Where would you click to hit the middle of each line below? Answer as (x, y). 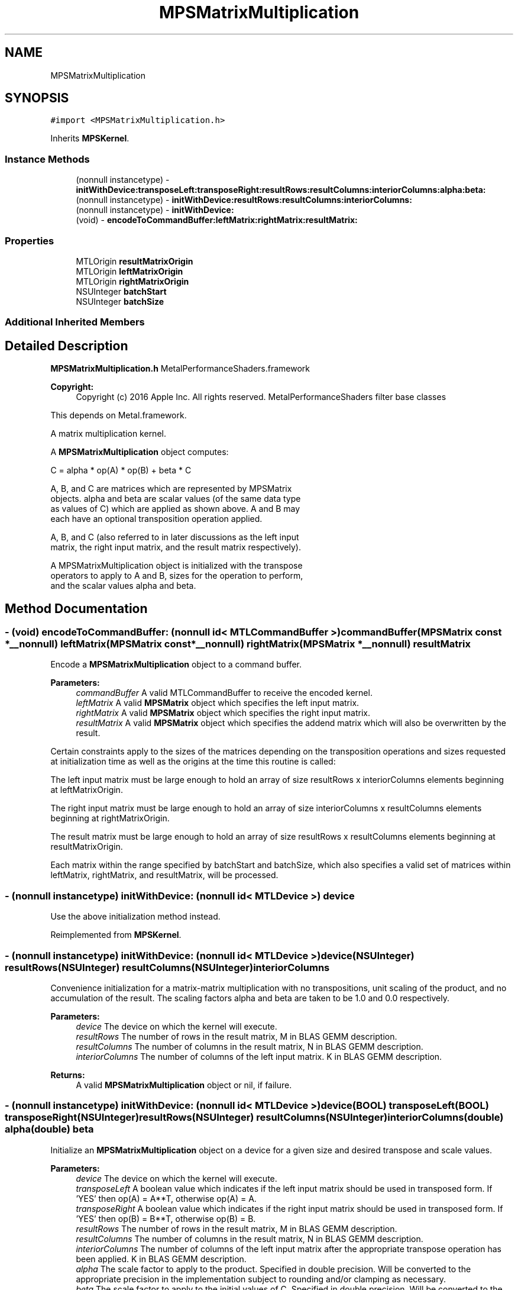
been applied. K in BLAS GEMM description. (161, 1259)
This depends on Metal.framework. (119, 415)
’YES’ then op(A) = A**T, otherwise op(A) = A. (166, 1198)
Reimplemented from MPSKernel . (116, 935)
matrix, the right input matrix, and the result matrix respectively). (176, 547)
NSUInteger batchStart (121, 291)
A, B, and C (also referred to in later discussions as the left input (175, 537)
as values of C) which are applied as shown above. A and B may (175, 509)
